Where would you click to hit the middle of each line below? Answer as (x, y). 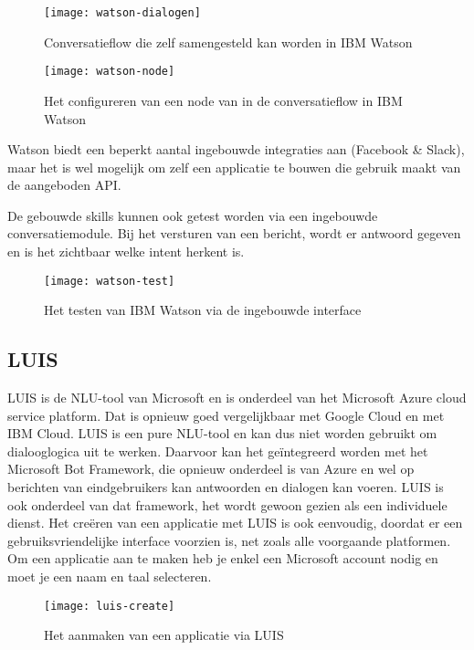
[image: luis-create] (110, 606)
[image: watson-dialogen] (122, 13)
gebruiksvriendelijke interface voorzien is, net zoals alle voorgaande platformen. (229, 540)
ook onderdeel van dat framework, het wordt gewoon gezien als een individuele (227, 504)
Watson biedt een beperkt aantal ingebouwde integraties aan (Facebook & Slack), (236, 149)
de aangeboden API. (64, 185)
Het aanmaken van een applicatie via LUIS (164, 635)
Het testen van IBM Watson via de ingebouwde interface (203, 310)
